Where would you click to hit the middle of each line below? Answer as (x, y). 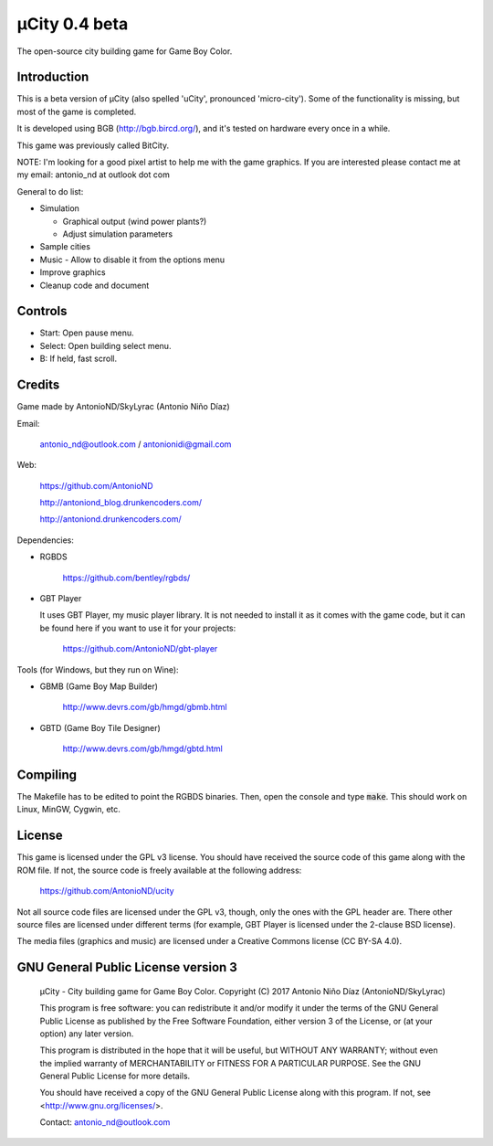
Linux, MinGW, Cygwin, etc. (68, 810)
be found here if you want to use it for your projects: (138, 628)
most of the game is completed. (77, 111)
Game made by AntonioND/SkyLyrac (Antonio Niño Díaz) (123, 407)
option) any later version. (87, 1034)
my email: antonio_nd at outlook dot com (94, 175)
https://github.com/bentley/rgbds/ (126, 578)
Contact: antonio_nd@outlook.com (105, 1122)
